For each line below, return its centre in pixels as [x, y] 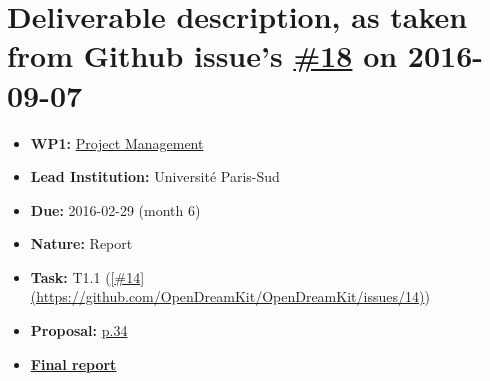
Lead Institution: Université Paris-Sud [155, 176]
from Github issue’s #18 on [202, 55]
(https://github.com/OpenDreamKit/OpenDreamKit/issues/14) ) [230, 296]
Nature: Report [81, 243]
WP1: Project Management [117, 142]
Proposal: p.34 [79, 330]
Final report [73, 363]
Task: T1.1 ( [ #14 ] [87, 276]
